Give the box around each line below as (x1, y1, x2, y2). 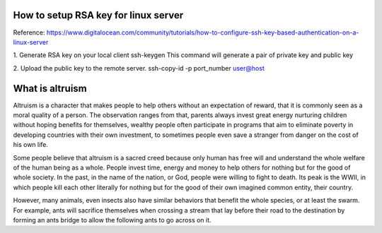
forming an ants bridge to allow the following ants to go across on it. (13, 215, 212, 224)
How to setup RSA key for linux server (13, 9, 184, 21)
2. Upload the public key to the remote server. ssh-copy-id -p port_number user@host (13, 64, 265, 72)
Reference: (13, 28, 45, 37)
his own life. (13, 141, 49, 149)
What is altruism (13, 82, 88, 95)
